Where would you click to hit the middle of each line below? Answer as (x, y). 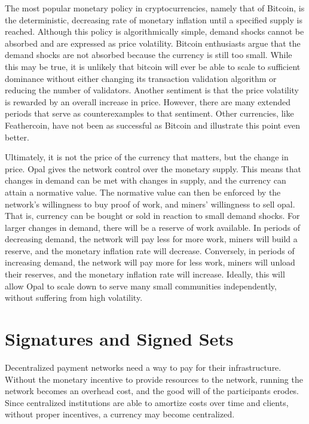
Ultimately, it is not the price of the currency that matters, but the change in (147, 157)
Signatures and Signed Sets (119, 339)
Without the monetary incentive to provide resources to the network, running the (154, 379)
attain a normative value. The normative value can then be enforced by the (143, 192)
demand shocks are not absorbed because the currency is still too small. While (149, 55)
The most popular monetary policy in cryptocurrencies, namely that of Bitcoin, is (155, 8)
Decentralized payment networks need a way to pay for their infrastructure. (143, 367)
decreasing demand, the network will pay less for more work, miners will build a (151, 239)
